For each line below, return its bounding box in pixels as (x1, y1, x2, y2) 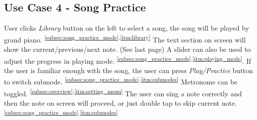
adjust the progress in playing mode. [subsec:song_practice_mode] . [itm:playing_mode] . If (4, 54, 251, 66)
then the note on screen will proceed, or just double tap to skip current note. (4, 97, 237, 108)
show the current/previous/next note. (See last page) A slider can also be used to (4, 44, 251, 54)
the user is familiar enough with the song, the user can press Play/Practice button (4, 65, 253, 75)
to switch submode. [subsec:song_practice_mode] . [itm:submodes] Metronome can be (4, 75, 238, 87)
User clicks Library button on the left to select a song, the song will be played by (4, 23, 250, 33)
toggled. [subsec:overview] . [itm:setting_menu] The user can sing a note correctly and (4, 86, 242, 98)
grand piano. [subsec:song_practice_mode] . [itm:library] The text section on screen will (4, 33, 246, 44)
